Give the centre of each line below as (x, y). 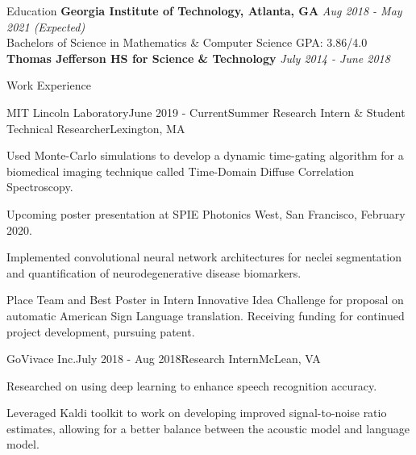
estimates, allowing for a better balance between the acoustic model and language (208, 428)
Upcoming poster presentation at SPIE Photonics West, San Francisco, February (206, 213)
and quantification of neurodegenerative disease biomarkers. (154, 272)
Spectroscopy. (40, 187)
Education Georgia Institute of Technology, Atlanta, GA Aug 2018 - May (204, 10)
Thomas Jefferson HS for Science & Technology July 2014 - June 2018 (198, 58)
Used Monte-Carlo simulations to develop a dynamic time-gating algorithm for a (205, 155)
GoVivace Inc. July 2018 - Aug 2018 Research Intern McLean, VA (164, 359)
